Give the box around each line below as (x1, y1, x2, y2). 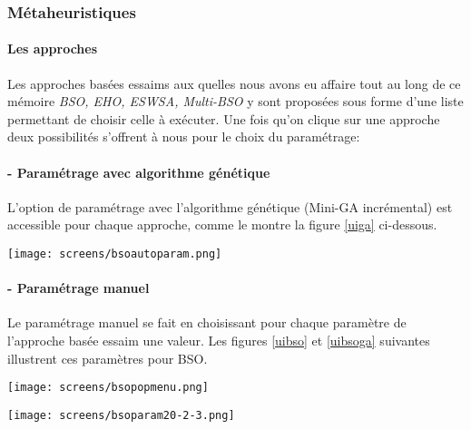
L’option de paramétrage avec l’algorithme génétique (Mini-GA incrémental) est (7, 197, 453, 216)
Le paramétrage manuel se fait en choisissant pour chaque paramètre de (7, 313, 407, 332)
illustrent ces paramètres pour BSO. (7, 348, 208, 367)
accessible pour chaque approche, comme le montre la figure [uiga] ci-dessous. (7, 215, 437, 234)
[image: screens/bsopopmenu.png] (7, 381, 209, 395)
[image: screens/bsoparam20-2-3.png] (7, 408, 235, 422)
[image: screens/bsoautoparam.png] (7, 248, 222, 260)
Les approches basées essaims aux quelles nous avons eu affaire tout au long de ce (7, 73, 461, 93)
